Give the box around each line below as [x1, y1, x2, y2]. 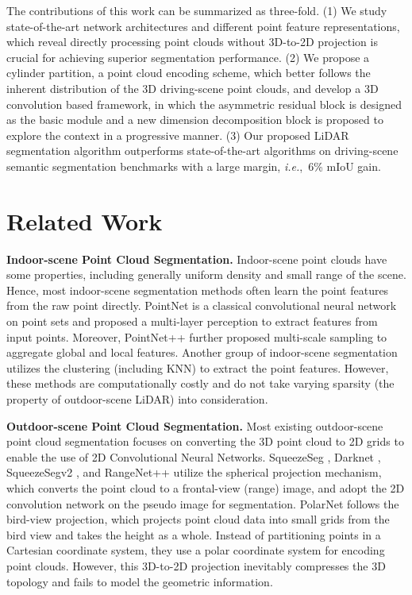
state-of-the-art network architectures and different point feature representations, [6, 17, 400, 34]
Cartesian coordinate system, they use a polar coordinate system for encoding [6, 542, 385, 558]
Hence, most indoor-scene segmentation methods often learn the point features [6, 281, 389, 298]
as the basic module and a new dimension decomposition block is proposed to [6, 111, 383, 128]
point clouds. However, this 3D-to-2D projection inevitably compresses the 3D [6, 557, 386, 574]
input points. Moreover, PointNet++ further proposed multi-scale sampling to [6, 328, 387, 345]
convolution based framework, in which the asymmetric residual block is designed [6, 95, 402, 112]
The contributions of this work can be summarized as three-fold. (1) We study [6, 2, 387, 18]
